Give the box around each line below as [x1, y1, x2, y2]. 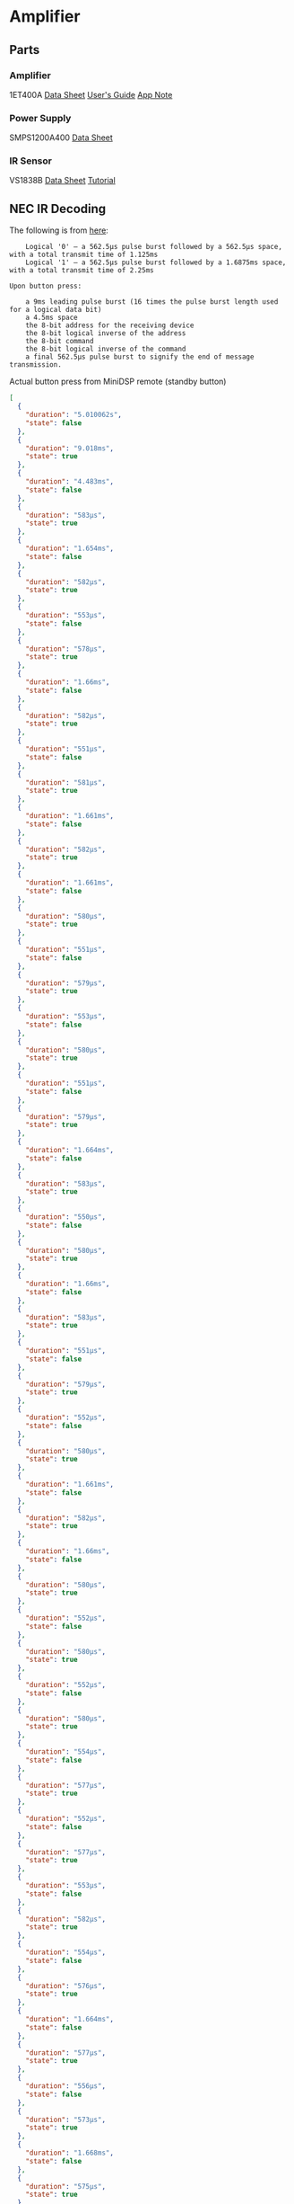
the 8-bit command [25, 337, 94, 346]
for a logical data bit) [9, 306, 102, 315]
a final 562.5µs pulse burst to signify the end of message [25, 352, 255, 361]
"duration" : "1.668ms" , [25, 2148, 115, 2158]
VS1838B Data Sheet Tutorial [9, 175, 117, 186]
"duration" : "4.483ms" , [25, 477, 115, 486]
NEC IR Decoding [9, 200, 107, 217]
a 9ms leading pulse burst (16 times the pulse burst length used [25, 298, 279, 307]
